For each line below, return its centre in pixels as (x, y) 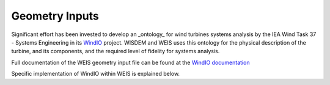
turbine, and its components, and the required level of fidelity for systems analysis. (116, 51)
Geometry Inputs (55, 16)
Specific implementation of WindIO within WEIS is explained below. (96, 74)
